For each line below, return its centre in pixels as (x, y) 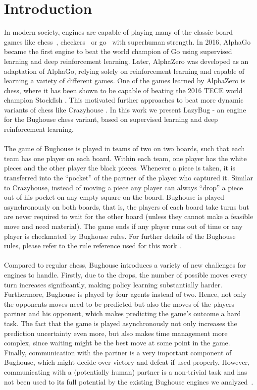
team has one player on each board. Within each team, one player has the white (126, 158)
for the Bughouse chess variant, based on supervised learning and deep (111, 119)
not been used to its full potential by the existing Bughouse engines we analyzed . (129, 381)
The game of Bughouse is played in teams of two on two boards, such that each (125, 148)
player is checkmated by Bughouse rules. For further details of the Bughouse (120, 236)
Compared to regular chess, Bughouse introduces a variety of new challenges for (125, 265)
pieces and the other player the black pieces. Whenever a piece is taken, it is (120, 168)
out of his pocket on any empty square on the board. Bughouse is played (114, 197)
